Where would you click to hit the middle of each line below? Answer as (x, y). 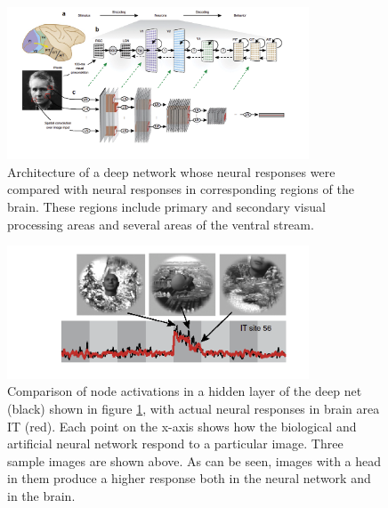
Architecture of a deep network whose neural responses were (171, 171)
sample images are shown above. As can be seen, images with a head (194, 460)
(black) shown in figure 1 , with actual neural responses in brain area (194, 408)
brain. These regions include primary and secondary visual (166, 207)
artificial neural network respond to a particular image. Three (175, 443)
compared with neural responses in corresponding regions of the (181, 189)
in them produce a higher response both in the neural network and (189, 478)
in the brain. (41, 495)
